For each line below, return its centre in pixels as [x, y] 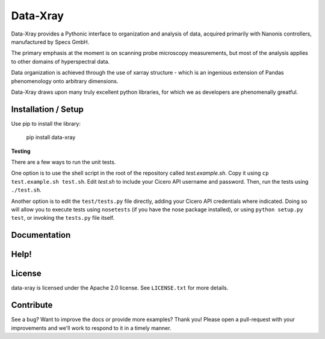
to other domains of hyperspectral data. [60, 61]
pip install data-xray [51, 137]
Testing [21, 151]
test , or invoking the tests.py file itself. [63, 218]
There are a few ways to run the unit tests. [63, 162]
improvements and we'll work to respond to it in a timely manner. [91, 328]
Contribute [32, 305]
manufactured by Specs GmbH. [50, 42]
